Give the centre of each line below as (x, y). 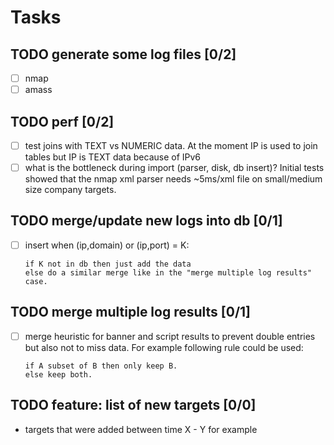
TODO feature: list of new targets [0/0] (133, 405)
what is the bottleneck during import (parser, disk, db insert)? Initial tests (174, 167)
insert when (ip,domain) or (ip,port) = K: (107, 245)
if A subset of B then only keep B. (101, 366)
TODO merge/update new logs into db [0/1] (146, 221)
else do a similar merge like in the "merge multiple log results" (168, 272)
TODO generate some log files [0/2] (123, 54)
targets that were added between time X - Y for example (141, 429)
